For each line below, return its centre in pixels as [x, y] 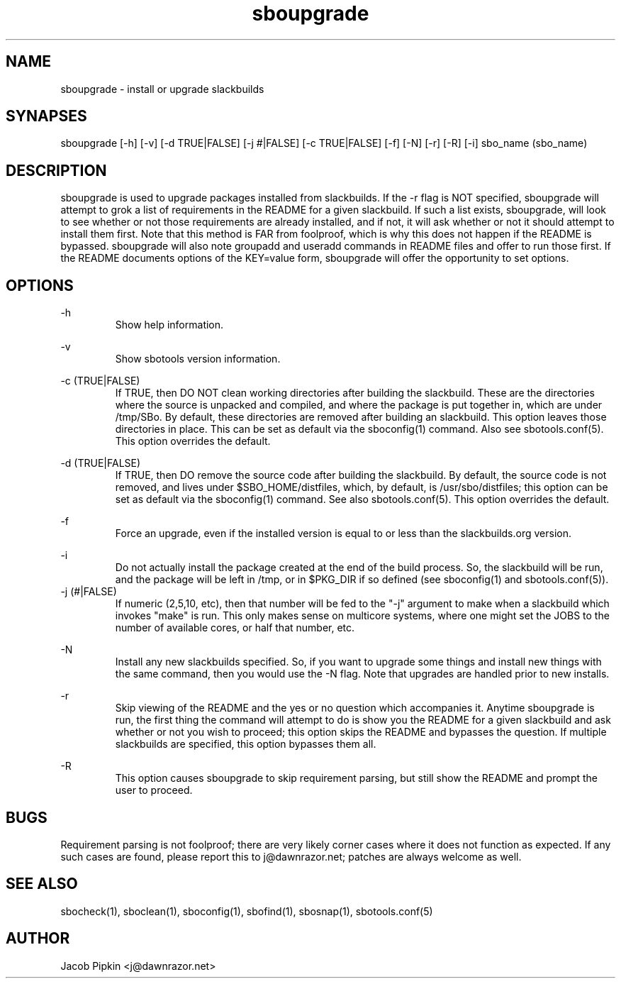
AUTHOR [38, 939]
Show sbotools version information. [198, 359]
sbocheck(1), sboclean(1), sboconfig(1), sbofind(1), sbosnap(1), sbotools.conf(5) [247, 911]
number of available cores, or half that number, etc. [235, 628]
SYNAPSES [46, 116]
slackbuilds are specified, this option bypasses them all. [246, 744]
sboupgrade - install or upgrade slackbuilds [162, 89]
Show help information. [169, 325]
